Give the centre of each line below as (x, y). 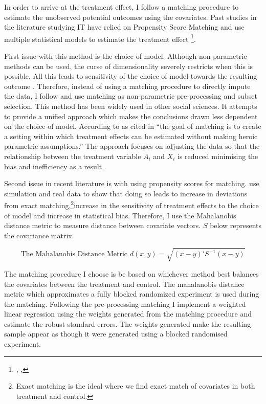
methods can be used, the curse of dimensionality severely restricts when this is (129, 66)
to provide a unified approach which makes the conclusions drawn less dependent (131, 116)
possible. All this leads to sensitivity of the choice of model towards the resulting (131, 76)
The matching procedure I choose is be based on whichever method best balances (131, 273)
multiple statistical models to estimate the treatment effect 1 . (100, 38)
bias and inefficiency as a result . (55, 166)
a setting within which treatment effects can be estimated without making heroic (131, 136)
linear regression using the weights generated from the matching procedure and (128, 314)
